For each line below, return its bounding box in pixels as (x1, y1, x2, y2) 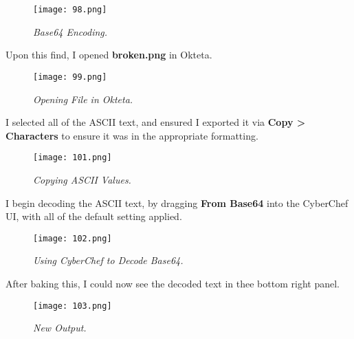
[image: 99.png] (33, 72, 107, 82)
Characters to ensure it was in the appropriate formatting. (5, 128, 258, 142)
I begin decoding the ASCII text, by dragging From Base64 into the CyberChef (5, 195, 349, 210)
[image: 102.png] (33, 233, 112, 243)
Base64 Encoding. (33, 24, 108, 39)
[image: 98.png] (33, 5, 107, 14)
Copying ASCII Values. (33, 172, 131, 186)
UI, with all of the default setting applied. (5, 209, 182, 223)
